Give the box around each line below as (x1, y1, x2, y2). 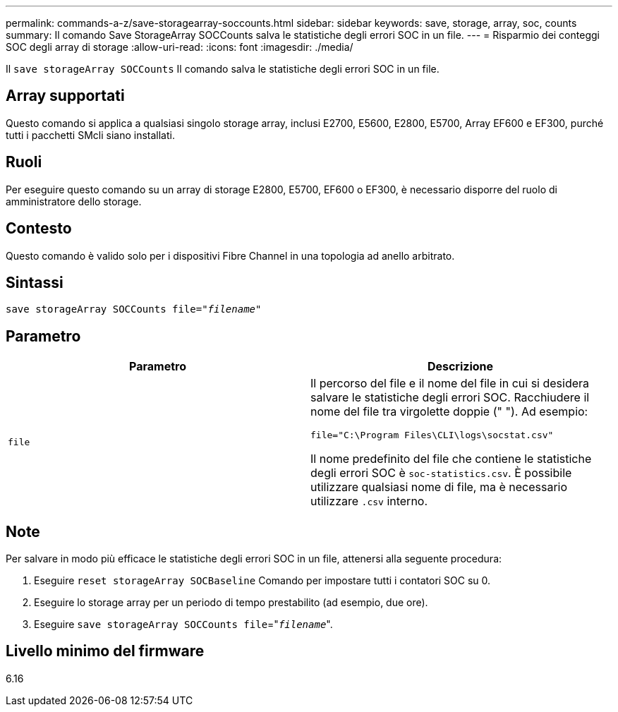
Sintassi (6, 273, 63, 291)
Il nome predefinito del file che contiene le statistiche (310, 452, 592, 466)
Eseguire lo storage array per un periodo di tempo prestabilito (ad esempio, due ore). (34, 596, 428, 609)
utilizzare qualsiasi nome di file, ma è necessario (310, 480, 568, 495)
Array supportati (6, 87, 125, 105)
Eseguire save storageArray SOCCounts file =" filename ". (34, 618, 333, 631)
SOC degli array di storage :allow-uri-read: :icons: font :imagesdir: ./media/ (6, 41, 353, 53)
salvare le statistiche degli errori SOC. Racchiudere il (310, 390, 590, 405)
